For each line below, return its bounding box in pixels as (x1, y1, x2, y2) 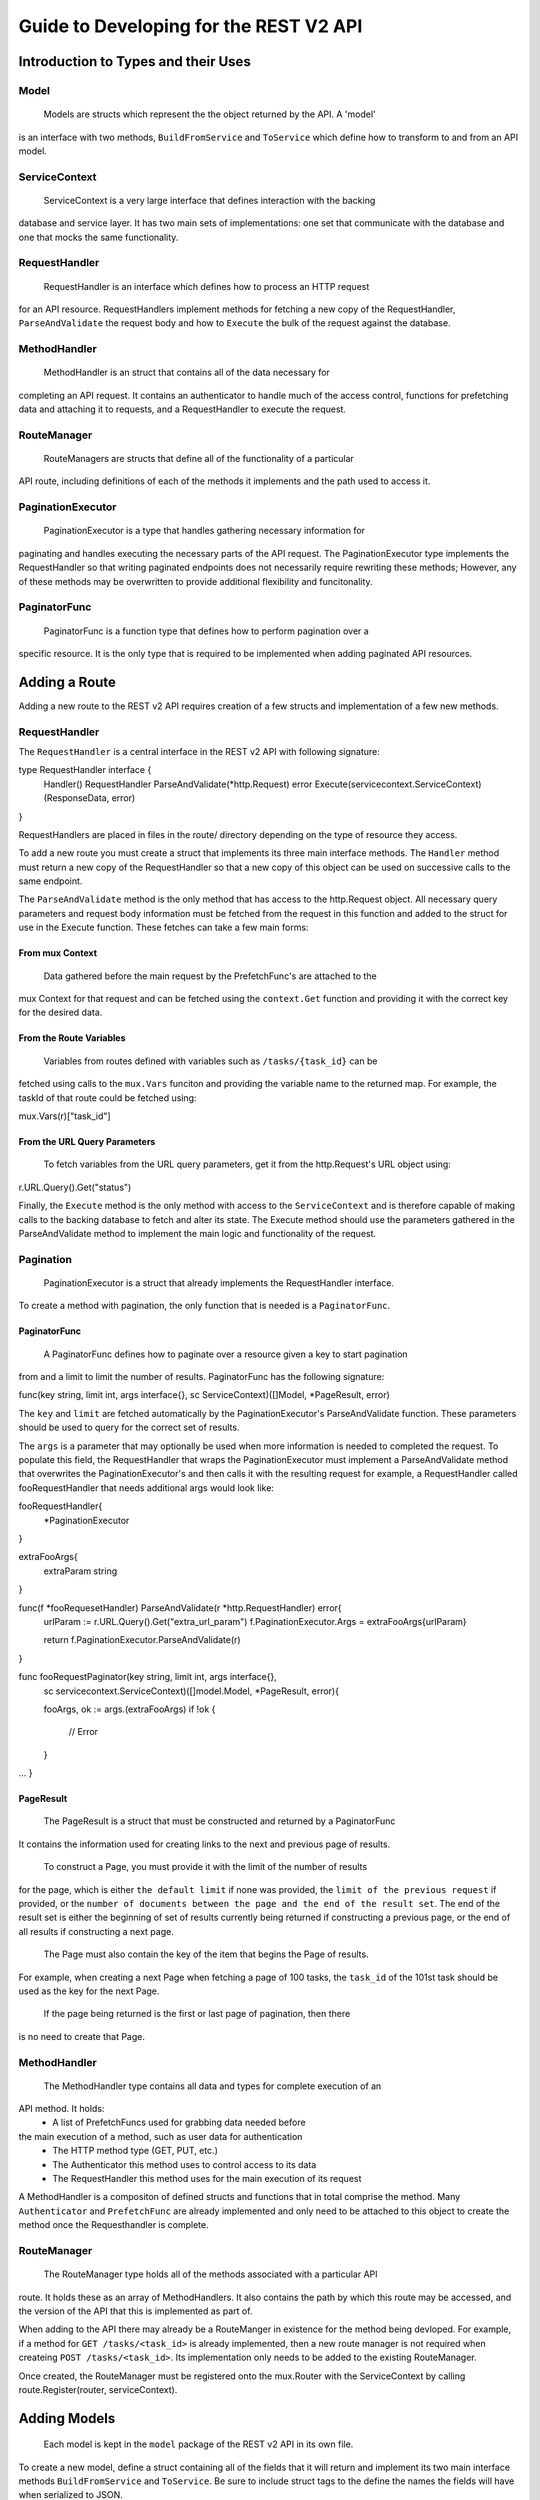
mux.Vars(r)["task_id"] (18, 1110, 111, 1122)
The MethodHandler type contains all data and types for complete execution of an (43, 2080, 382, 2092)
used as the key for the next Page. (18, 1985, 160, 1997)
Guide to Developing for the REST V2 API (18, 15, 363, 37)
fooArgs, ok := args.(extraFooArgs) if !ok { (43, 1703, 216, 1715)
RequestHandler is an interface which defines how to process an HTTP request (43, 280, 370, 292)
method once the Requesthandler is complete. (18, 2219, 209, 2231)
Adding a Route (18, 673, 117, 690)
